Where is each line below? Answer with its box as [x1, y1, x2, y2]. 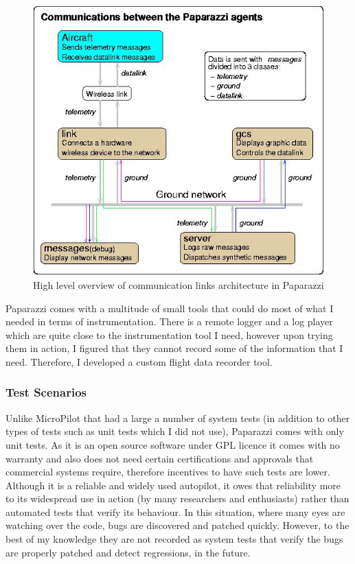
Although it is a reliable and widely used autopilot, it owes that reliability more [5, 478, 341, 492]
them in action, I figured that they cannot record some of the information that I [5, 341, 343, 355]
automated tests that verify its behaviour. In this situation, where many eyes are [5, 504, 345, 519]
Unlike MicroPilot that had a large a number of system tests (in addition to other [5, 410, 350, 425]
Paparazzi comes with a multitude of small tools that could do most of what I [5, 301, 334, 315]
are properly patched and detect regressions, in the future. [5, 545, 251, 559]
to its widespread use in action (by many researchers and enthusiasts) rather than [5, 491, 350, 506]
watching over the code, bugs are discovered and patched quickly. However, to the [5, 518, 350, 532]
